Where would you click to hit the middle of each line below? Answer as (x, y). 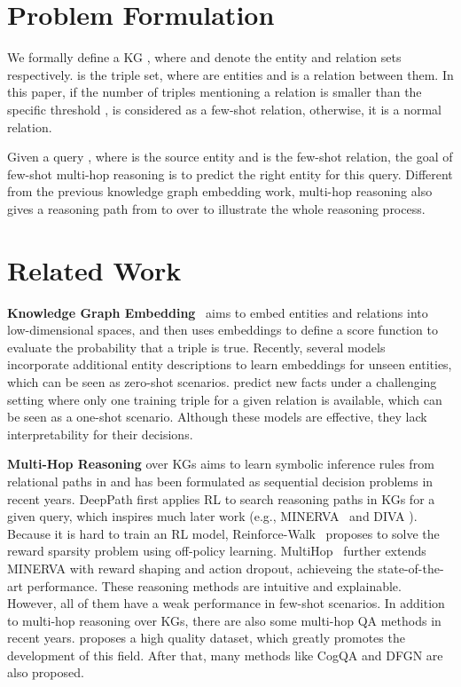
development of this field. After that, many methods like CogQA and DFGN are (225, 655)
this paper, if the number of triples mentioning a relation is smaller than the (215, 92)
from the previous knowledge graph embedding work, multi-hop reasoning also (220, 191)
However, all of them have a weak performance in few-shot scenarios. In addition (226, 603)
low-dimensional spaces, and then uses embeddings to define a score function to (223, 330)
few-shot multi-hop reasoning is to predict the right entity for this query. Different (230, 174)
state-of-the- (411, 568)
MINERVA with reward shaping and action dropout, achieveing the (191, 568)
